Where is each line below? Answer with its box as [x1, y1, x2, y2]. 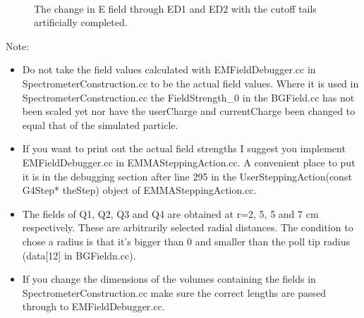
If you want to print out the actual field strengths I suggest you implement [22, 141, 346, 156]
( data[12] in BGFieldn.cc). [22, 247, 136, 262]
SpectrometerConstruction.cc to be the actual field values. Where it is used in [22, 75, 359, 90]
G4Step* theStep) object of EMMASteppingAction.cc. [22, 183, 257, 197]
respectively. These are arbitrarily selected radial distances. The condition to [22, 220, 353, 235]
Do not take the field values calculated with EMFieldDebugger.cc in [22, 62, 316, 77]
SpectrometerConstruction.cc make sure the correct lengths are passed [22, 285, 327, 300]
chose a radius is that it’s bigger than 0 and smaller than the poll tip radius [22, 233, 350, 248]
